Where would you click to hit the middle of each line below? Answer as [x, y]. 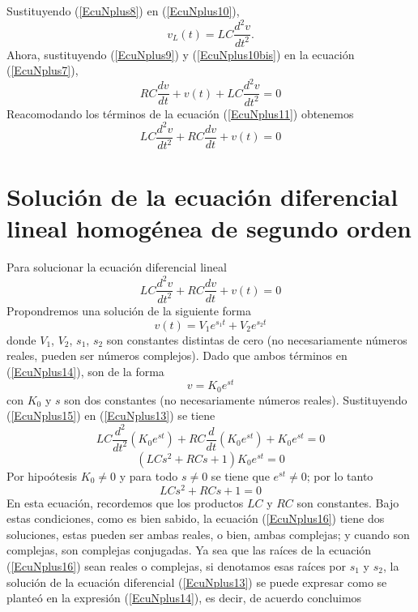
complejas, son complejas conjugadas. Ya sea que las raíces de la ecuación [189, 550]
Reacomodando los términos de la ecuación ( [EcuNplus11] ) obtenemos [180, 113]
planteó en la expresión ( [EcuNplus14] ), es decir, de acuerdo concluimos [184, 598]
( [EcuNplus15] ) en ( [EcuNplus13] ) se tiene [111, 415]
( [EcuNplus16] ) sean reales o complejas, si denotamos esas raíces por [177, 566]
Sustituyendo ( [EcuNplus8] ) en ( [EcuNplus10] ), [123, 11]
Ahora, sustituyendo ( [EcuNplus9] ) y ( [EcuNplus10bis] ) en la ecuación [181, 54]
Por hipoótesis [42, 475]
